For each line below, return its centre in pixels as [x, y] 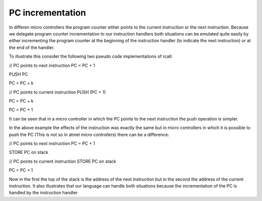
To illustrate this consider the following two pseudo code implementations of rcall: [91, 56]
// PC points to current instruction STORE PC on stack [63, 161]
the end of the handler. [32, 47]
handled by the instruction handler [43, 193]
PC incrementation [48, 13]
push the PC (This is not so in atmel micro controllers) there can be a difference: [89, 134]
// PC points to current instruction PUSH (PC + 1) [57, 92]
